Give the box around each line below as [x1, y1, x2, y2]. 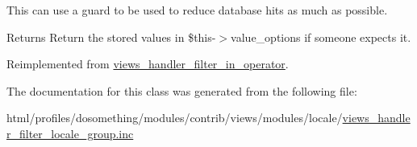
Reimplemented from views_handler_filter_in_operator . [6, 55, 289, 72]
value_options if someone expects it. [231, 28, 411, 45]
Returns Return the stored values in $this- [6, 28, 216, 45]
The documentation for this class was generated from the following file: [6, 82, 357, 99]
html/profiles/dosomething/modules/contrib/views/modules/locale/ [6, 109, 343, 126]
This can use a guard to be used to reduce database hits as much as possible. [6, 2, 388, 18]
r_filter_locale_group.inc [6, 125, 134, 141]
